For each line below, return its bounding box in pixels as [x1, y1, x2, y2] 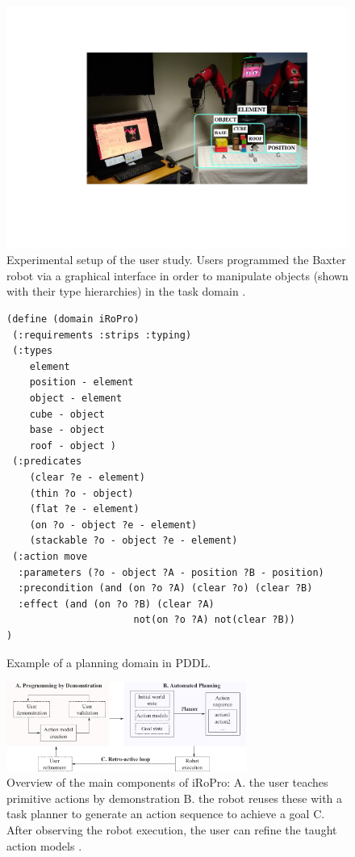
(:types [12, 345, 53, 357]
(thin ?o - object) [29, 487, 134, 499]
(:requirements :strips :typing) [12, 329, 192, 341]
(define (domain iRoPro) [6, 313, 140, 326]
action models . [6, 837, 82, 854]
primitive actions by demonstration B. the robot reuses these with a [6, 789, 343, 806]
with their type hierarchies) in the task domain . [6, 283, 246, 300]
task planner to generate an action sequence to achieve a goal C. [6, 805, 325, 822]
